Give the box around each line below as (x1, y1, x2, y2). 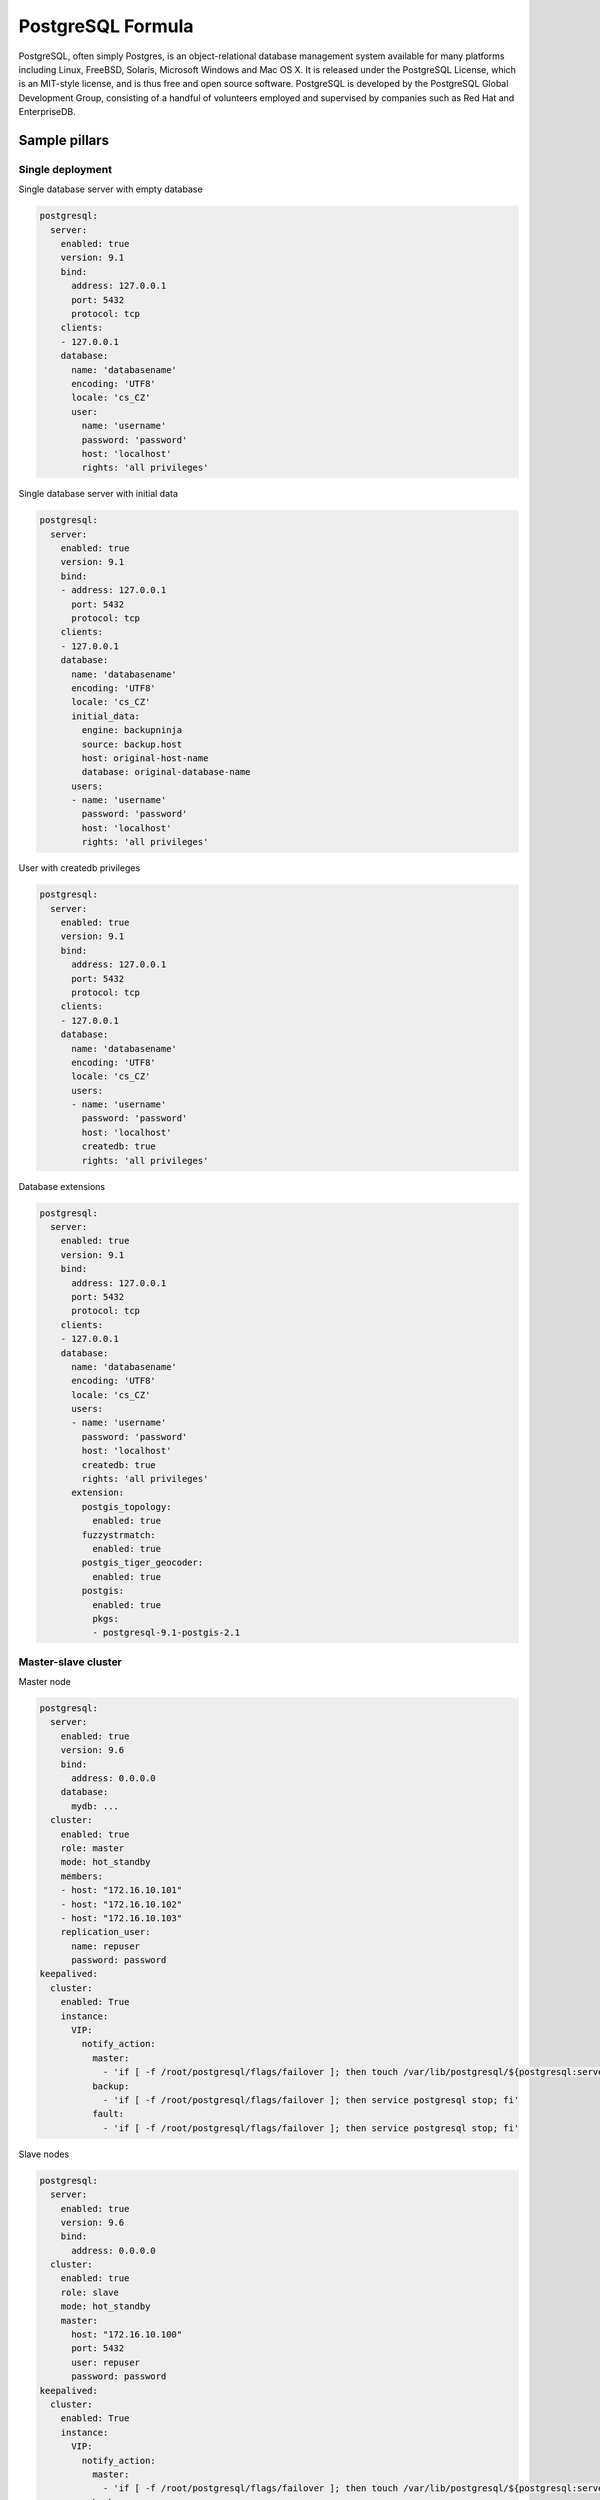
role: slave (60, 2286, 120, 2298)
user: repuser (71, 2356, 140, 2368)
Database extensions (18, 1180, 106, 1192)
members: (60, 1870, 104, 1882)
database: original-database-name (81, 766, 251, 778)
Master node (18, 1676, 72, 1688)
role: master (60, 1842, 125, 1854)
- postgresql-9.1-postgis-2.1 (91, 1627, 240, 1639)
